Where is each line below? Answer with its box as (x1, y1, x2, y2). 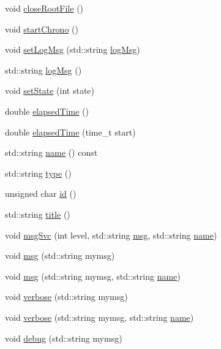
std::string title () (5, 207, 70, 220)
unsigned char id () (5, 187, 77, 200)
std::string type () (5, 166, 72, 179)
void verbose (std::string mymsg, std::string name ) (5, 310, 194, 323)
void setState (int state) (5, 84, 94, 97)
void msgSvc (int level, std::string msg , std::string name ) (5, 228, 217, 241)
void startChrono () (5, 22, 78, 35)
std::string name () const (5, 146, 98, 159)
